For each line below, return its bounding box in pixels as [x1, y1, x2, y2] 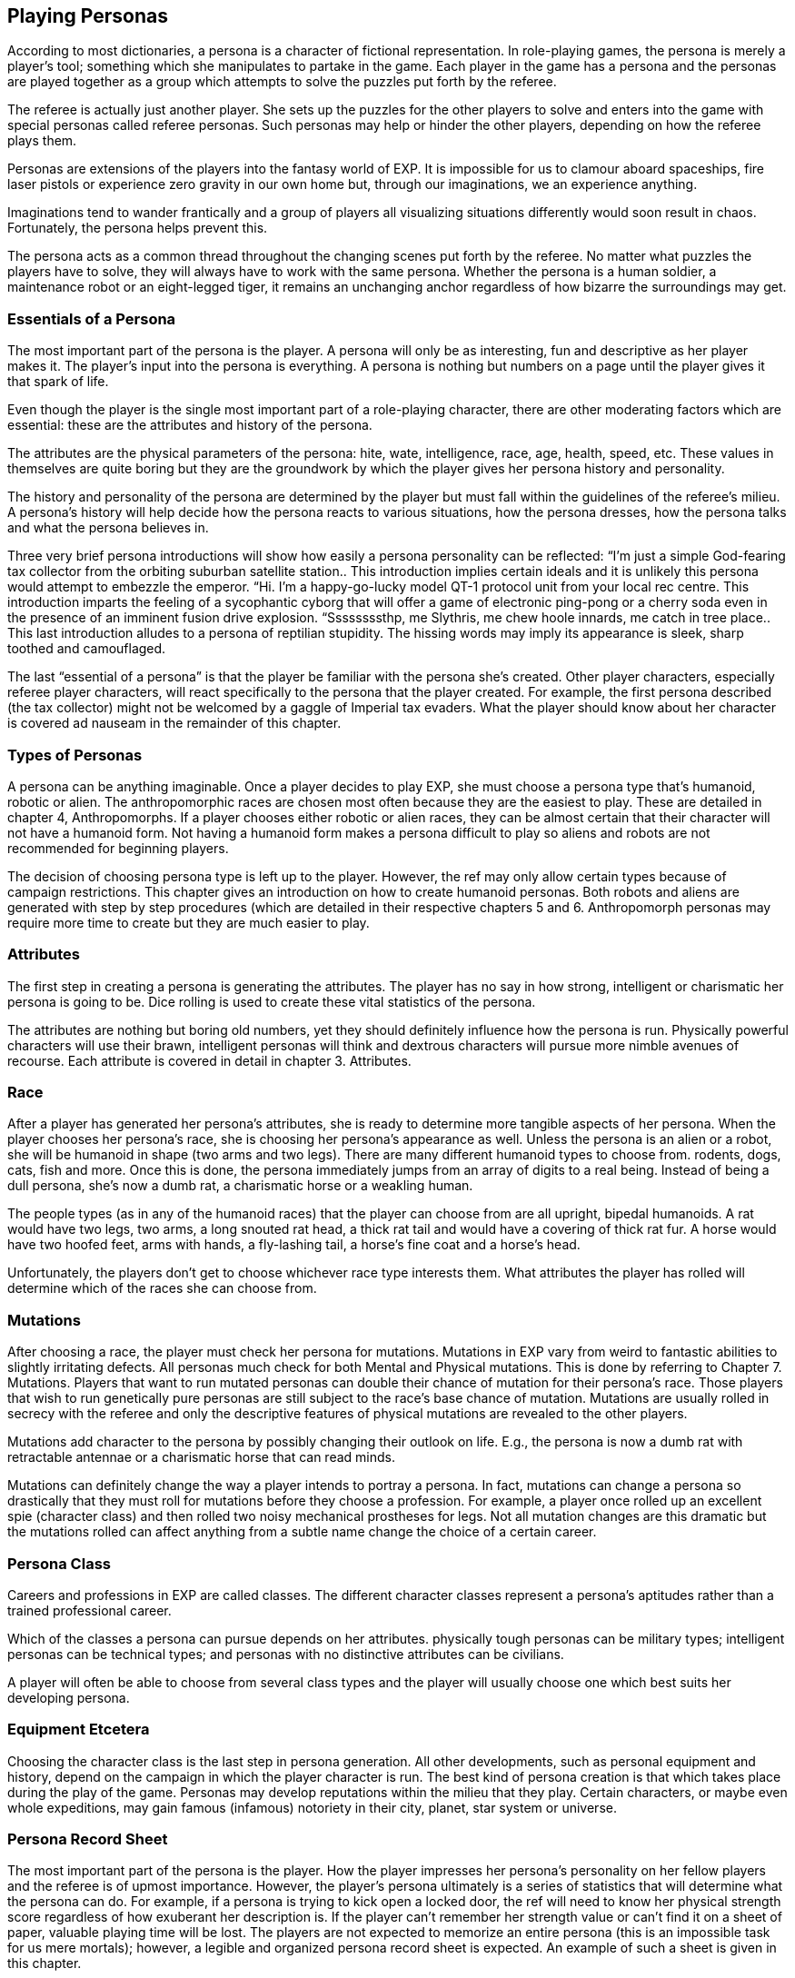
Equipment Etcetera [7, 1720, 150, 1739]
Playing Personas [7, 5, 168, 27]
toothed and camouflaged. [7, 641, 166, 657]
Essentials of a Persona [7, 309, 176, 328]
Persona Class [7, 1554, 111, 1573]
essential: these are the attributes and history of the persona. [7, 417, 373, 433]
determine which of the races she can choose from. [7, 1280, 317, 1297]
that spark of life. [7, 373, 109, 390]
